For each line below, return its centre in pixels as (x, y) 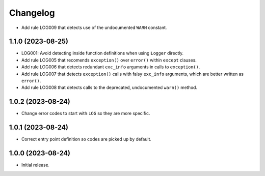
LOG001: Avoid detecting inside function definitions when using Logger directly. (103, 53)
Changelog (32, 13)
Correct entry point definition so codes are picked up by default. (86, 139)
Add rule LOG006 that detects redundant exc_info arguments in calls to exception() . (111, 67)
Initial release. (35, 165)
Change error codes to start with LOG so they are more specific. (86, 114)
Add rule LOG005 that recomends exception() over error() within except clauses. (109, 60)
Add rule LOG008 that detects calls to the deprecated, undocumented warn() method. (109, 88)
